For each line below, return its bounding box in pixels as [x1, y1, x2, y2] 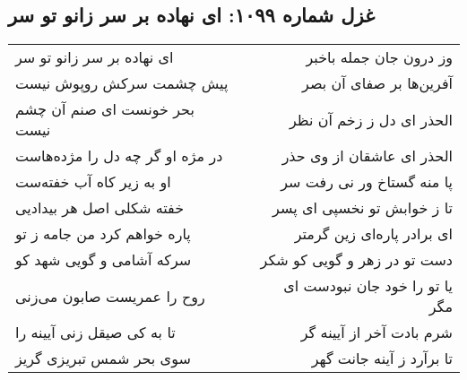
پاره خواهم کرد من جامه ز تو [15, 223, 191, 245]
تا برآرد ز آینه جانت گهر [311, 348, 453, 369]
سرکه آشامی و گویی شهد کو [15, 249, 192, 271]
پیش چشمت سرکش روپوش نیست [15, 73, 229, 94]
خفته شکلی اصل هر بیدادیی [15, 197, 185, 219]
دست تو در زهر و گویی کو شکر [260, 249, 453, 271]
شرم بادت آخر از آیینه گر [300, 322, 453, 343]
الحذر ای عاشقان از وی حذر [281, 145, 453, 167]
